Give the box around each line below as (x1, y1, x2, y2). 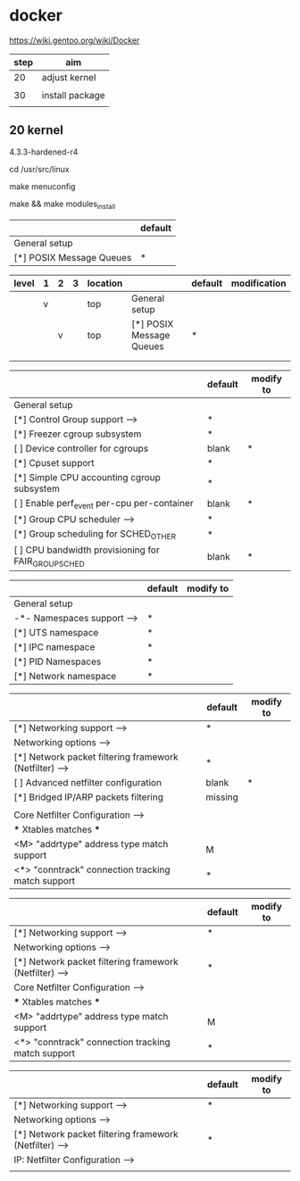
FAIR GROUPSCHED (13, 554, 85, 570)
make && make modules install (9, 198, 116, 211)
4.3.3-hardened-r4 (9, 146, 79, 157)
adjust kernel (41, 71, 96, 83)
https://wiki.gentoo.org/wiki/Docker (9, 35, 140, 46)
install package (41, 88, 105, 101)
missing (205, 791, 239, 803)
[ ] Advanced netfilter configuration (13, 777, 162, 789)
